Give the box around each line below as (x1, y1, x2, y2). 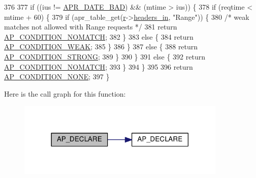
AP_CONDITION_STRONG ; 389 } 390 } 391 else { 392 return (4, 51, 205, 62)
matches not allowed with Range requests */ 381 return (4, 21, 177, 32)
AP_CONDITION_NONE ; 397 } (4, 71, 110, 82)
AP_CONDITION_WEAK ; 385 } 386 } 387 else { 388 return (4, 41, 198, 52)
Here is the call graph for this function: (4, 88, 126, 99)
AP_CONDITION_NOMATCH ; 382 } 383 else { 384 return (4, 31, 194, 42)
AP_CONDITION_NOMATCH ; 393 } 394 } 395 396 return (4, 61, 193, 72)
